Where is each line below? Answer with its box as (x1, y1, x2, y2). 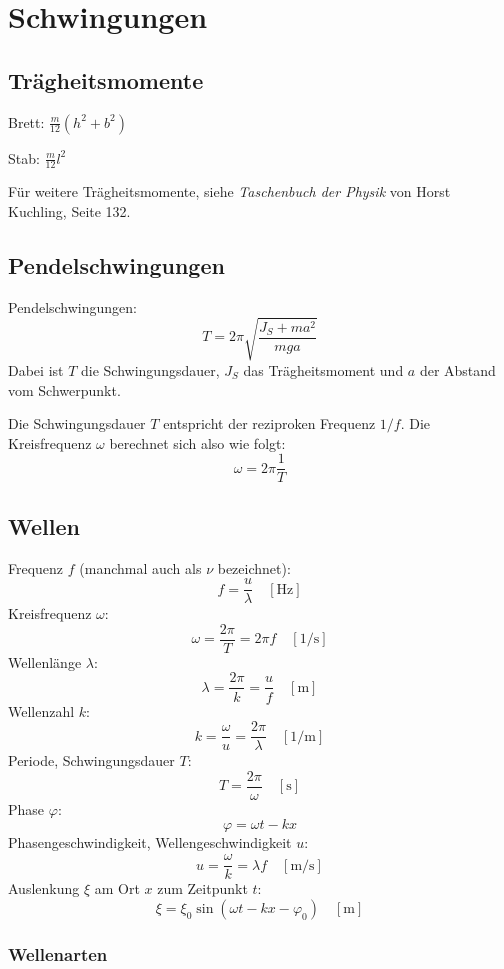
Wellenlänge (8, 651, 82, 672)
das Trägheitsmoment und (243, 359, 404, 380)
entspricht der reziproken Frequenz (163, 413, 376, 434)
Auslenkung (8, 878, 80, 899)
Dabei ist (8, 359, 64, 380)
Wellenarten (8, 941, 108, 966)
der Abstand (419, 359, 496, 380)
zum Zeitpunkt (157, 878, 248, 899)
